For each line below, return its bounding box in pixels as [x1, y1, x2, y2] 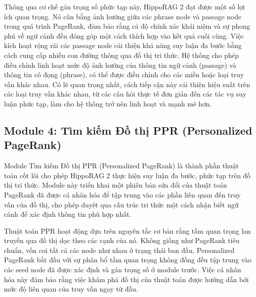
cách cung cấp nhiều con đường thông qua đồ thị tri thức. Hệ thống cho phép [4, 49, 239, 60]
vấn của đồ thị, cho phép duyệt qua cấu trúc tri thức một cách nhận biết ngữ [4, 199, 239, 209]
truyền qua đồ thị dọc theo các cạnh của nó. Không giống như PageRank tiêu [4, 235, 240, 246]
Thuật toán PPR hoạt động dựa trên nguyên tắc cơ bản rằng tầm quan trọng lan [4, 225, 251, 236]
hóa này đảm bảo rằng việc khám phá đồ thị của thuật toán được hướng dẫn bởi [4, 274, 249, 284]
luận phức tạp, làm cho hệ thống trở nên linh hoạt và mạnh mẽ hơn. [4, 98, 212, 108]
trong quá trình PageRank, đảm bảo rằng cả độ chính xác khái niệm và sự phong [4, 21, 251, 31]
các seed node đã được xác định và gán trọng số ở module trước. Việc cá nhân [4, 264, 241, 275]
